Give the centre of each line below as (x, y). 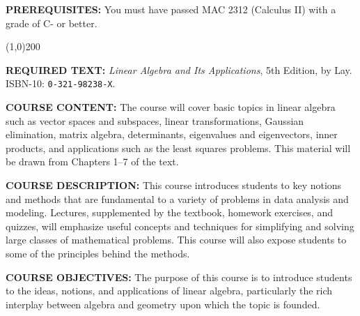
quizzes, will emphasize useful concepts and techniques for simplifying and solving (180, 226)
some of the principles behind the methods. (98, 253)
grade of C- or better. (52, 23)
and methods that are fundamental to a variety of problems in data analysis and (177, 198)
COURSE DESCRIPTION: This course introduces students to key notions (174, 185)
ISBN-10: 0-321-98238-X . (61, 83)
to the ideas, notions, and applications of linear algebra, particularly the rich (169, 291)
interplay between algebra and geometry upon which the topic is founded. (163, 304)
